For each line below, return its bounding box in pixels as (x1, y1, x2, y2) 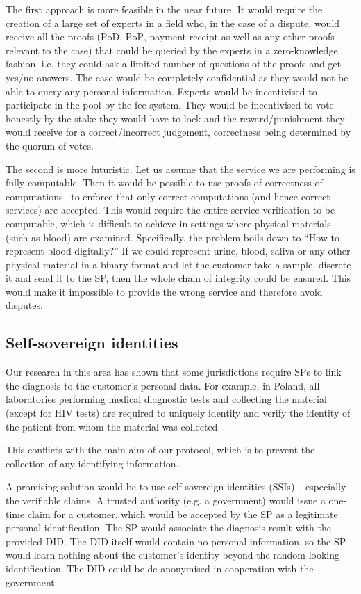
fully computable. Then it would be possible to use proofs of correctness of (6, 175, 323, 190)
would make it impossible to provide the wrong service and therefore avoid (6, 284, 323, 298)
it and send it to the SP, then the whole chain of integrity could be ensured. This (6, 271, 351, 285)
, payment (143, 29, 187, 44)
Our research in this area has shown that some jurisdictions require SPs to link (6, 364, 342, 379)
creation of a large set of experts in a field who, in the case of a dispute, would (6, 15, 340, 30)
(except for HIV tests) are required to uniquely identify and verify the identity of (6, 406, 351, 420)
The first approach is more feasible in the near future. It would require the (6, 2, 323, 16)
